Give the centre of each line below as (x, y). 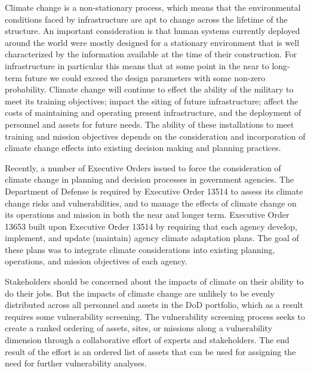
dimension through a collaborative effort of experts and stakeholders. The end (147, 340)
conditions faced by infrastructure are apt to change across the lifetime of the (146, 19)
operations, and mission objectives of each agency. (96, 261)
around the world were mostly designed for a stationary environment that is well (152, 42)
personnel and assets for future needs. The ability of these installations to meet (150, 124)
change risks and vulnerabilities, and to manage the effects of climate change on (151, 203)
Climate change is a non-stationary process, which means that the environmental (153, 7)
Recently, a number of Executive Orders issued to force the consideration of (143, 167)
